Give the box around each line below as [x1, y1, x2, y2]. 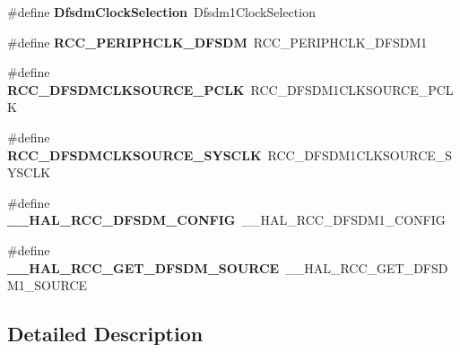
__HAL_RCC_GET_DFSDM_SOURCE [7, 258, 280, 277]
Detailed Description [7, 320, 204, 348]
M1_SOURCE [7, 276, 88, 295]
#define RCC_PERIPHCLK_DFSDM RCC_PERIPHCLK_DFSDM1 [7, 32, 428, 51]
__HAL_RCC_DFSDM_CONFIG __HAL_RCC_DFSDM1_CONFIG [7, 210, 446, 229]
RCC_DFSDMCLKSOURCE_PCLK [7, 80, 245, 99]
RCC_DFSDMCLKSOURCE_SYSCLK [7, 145, 262, 164]
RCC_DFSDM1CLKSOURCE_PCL [250, 80, 454, 99]
